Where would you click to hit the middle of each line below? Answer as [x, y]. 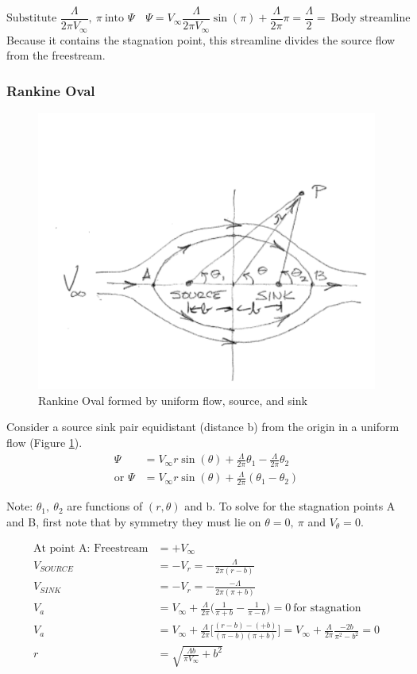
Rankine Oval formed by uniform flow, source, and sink [173, 400]
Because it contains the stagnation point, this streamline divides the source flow [201, 39]
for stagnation [327, 609]
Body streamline [371, 19]
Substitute [32, 19]
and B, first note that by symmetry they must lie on [134, 521]
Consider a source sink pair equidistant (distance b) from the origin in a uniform [203, 427]
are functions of [105, 506]
